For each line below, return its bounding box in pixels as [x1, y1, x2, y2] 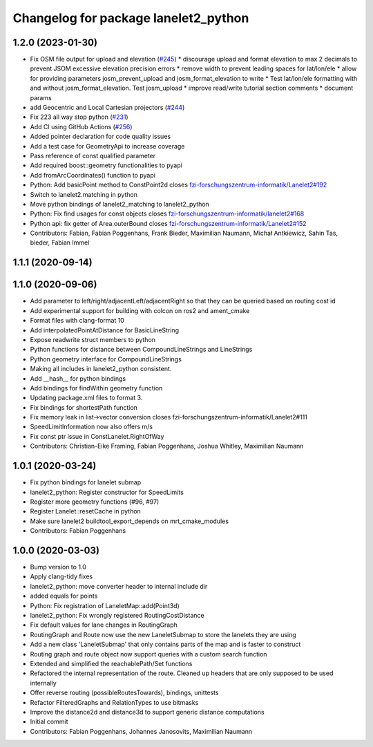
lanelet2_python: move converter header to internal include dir [30, 582, 208, 590]
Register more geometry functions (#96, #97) [30, 498, 160, 506]
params [30, 93, 52, 102]
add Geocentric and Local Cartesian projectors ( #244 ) [30, 104, 185, 112]
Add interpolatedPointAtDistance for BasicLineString [30, 325, 180, 334]
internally [30, 679, 57, 687]
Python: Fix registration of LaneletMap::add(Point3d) [30, 601, 180, 609]
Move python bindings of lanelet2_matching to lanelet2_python [30, 200, 210, 208]
